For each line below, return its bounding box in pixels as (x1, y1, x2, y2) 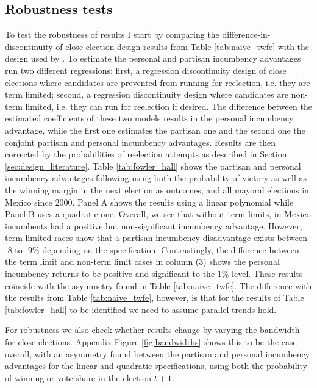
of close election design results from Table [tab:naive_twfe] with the (55, 40, 310, 52)
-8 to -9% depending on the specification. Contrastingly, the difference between (5, 243, 299, 256)
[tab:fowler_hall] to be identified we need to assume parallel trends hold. (5, 303, 277, 315)
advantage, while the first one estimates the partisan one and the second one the (5, 123, 305, 136)
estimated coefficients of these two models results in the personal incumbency (5, 112, 294, 124)
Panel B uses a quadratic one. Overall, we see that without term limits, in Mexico (5, 207, 311, 220)
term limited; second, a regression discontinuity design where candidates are (5, 88, 288, 101)
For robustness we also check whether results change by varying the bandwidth (5, 323, 300, 336)
